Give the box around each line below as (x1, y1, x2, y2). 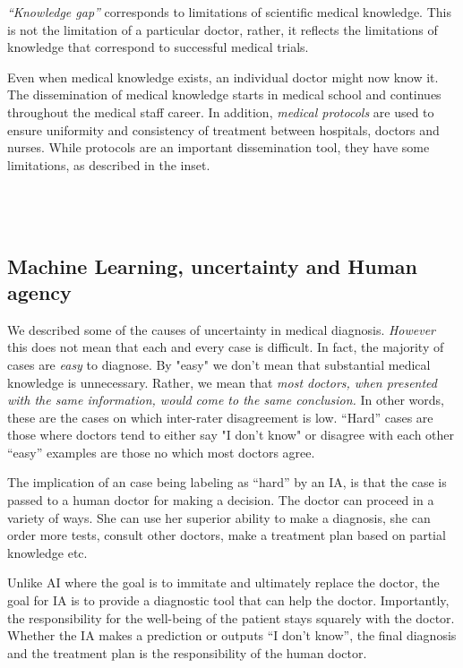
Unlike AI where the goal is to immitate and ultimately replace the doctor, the (7, 573, 440, 592)
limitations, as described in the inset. (7, 155, 210, 174)
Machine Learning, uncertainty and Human (7, 252, 417, 279)
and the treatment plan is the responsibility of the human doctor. (7, 643, 367, 662)
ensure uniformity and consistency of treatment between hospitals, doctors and (7, 120, 440, 139)
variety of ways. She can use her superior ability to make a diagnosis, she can (7, 508, 431, 527)
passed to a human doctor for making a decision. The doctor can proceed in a (7, 491, 434, 510)
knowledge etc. (7, 543, 88, 561)
